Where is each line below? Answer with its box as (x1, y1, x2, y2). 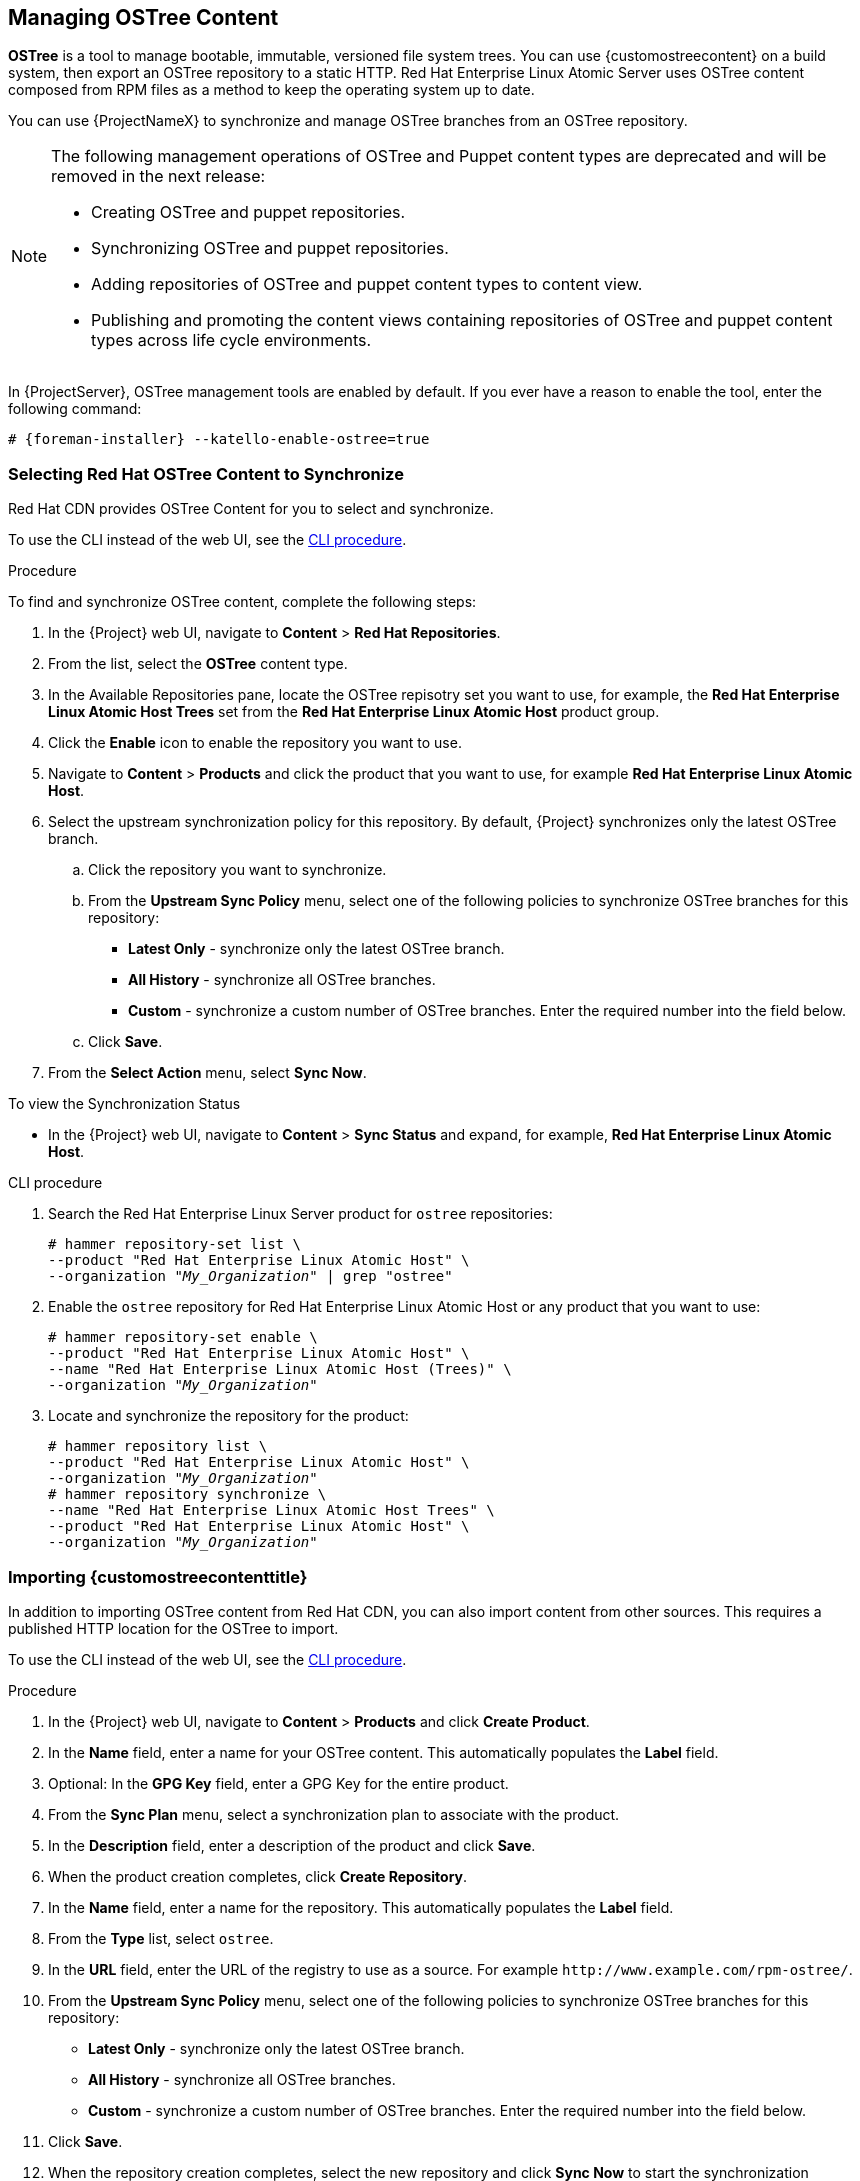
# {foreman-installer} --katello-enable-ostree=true (8, 431, 430, 448)
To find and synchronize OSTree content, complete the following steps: (8, 593, 477, 611)
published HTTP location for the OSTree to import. (8, 1619, 339, 1637)
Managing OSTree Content (8, 5, 279, 30)
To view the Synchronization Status (8, 1095, 241, 1113)
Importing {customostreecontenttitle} (8, 1566, 308, 1587)
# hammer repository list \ (48, 1438, 268, 1455)
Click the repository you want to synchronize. (88, 861, 387, 879)
